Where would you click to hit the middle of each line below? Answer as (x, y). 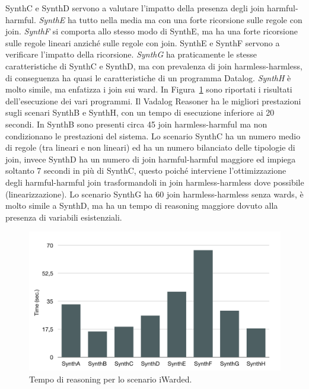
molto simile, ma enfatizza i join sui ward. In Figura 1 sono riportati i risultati (149, 89)
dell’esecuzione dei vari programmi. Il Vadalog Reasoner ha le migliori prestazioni (153, 101)
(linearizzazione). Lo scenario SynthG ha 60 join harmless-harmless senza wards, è (154, 194)
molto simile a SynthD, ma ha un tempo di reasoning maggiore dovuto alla (142, 205)
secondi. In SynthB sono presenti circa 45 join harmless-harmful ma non (136, 124)
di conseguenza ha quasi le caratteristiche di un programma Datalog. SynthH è (148, 77)
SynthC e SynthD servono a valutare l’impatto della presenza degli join (135, 8)
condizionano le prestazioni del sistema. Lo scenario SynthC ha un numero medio (153, 135)
